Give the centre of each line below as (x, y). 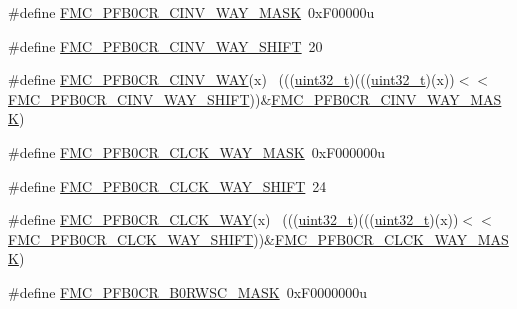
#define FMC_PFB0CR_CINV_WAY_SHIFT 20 (165, 45)
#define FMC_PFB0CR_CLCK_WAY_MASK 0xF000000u (197, 151)
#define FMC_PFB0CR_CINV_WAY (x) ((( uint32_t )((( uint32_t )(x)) (231, 79)
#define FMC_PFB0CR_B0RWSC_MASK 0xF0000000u (187, 291)
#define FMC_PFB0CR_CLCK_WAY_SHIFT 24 (167, 185)
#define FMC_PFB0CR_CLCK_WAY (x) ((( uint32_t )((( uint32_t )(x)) (233, 219)
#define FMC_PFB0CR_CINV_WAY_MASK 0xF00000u (191, 12)
